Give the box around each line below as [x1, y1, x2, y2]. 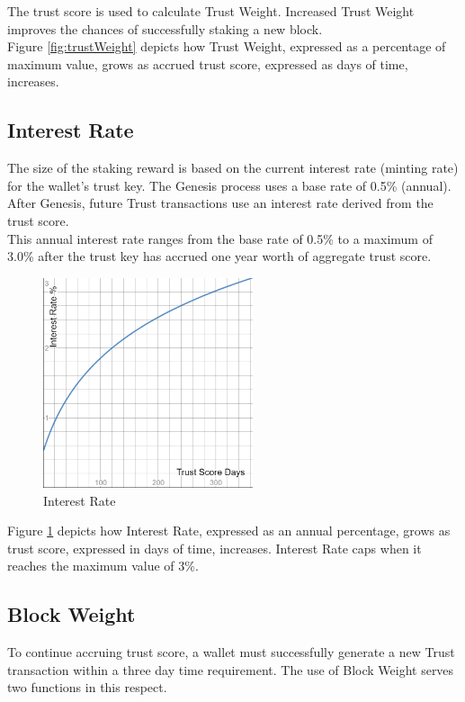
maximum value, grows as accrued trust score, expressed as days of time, [7, 54, 408, 73]
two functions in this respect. [7, 678, 167, 697]
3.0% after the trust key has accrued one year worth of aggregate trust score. [7, 247, 432, 265]
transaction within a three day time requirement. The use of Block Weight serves [7, 660, 454, 679]
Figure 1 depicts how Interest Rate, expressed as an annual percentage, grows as [7, 521, 451, 540]
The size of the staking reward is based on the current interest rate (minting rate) [7, 158, 459, 177]
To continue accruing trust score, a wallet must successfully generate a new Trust [7, 643, 455, 661]
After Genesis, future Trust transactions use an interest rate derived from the [7, 193, 434, 212]
